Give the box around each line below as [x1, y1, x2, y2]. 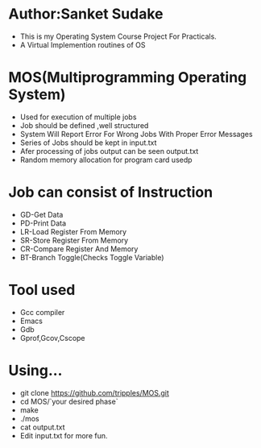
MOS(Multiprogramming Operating [8, 68, 247, 87]
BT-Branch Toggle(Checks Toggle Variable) [19, 252, 164, 262]
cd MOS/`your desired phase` [19, 396, 118, 406]
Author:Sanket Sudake [8, 5, 164, 23]
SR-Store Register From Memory [19, 235, 129, 245]
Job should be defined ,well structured [19, 120, 149, 130]
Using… [8, 361, 63, 380]
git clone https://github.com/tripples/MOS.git [19, 388, 169, 397]
